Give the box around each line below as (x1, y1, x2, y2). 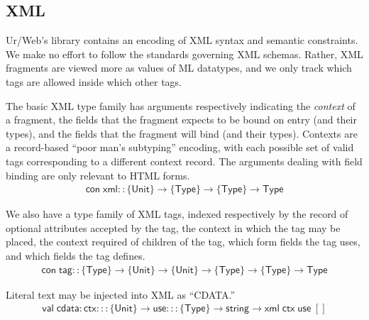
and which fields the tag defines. (6, 248, 145, 263)
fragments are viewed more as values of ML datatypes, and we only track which (6, 60, 352, 75)
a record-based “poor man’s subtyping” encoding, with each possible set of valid (6, 140, 354, 155)
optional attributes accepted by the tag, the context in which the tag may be (6, 220, 341, 235)
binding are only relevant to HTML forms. (6, 167, 190, 182)
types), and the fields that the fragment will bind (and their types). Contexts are (6, 126, 358, 140)
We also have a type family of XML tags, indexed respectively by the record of (6, 206, 348, 221)
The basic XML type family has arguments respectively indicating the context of (6, 98, 356, 113)
